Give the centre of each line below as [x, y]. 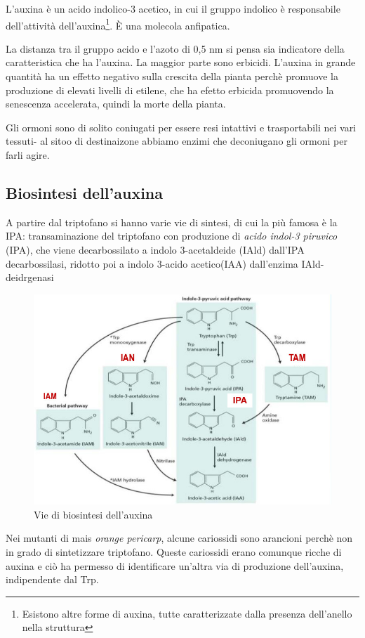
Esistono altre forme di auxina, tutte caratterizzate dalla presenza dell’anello [187, 613]
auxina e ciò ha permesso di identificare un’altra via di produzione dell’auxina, [175, 565]
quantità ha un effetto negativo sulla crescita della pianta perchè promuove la [172, 76]
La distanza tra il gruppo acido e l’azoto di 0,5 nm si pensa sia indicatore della [175, 48]
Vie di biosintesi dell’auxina [93, 514]
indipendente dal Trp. [52, 579]
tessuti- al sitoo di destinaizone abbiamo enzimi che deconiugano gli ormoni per [177, 141]
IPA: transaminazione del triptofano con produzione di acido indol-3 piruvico [172, 236]
